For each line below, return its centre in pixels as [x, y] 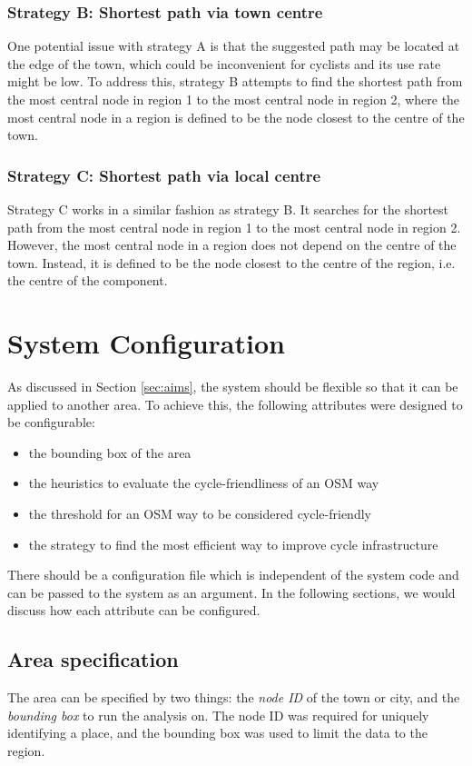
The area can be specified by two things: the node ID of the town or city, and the [234, 697]
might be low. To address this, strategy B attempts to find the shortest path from [235, 81]
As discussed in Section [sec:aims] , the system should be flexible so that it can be [233, 387]
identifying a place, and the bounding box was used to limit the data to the [217, 733]
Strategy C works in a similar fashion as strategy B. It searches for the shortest [228, 209]
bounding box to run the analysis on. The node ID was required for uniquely [218, 715]
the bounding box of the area [110, 452]
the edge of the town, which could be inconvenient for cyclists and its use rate [224, 63]
